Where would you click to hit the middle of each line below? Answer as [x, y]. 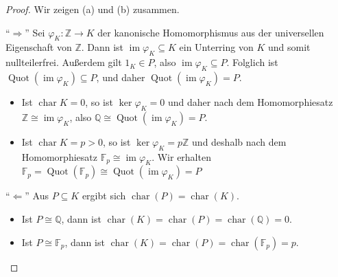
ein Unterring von [216, 47]
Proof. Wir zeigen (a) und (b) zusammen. [93, 9]
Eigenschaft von [39, 47]
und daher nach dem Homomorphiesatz [250, 101]
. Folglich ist [252, 62]
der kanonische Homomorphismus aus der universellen [211, 32]
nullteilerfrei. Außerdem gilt [64, 62]
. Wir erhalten [181, 156]
